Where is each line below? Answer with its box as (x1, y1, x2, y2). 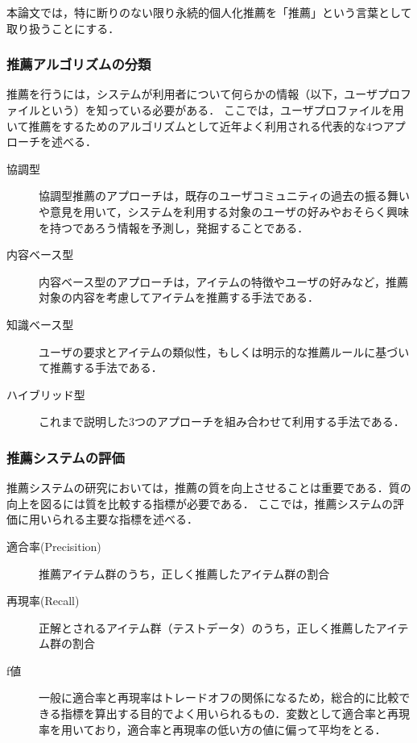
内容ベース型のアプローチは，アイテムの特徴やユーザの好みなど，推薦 (39, 273, 408, 290)
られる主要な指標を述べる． (51, 511, 198, 528)
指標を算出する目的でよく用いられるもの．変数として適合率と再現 (60, 705, 410, 722)
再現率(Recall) (6, 592, 80, 609)
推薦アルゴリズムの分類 (6, 54, 151, 74)
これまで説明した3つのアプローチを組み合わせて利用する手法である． (39, 413, 405, 430)
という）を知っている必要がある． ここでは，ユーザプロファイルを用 (39, 102, 404, 118)
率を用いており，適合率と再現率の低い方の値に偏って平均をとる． (39, 720, 386, 737)
